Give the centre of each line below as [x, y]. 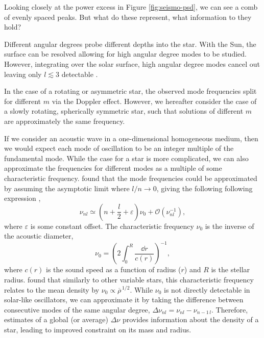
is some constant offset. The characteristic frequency [112, 226]
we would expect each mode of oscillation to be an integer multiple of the [119, 148]
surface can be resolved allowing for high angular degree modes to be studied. [125, 54]
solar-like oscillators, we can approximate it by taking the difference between [124, 300]
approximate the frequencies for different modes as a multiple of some [113, 168]
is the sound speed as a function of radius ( [114, 269]
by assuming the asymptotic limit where [67, 188]
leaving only [23, 74]
